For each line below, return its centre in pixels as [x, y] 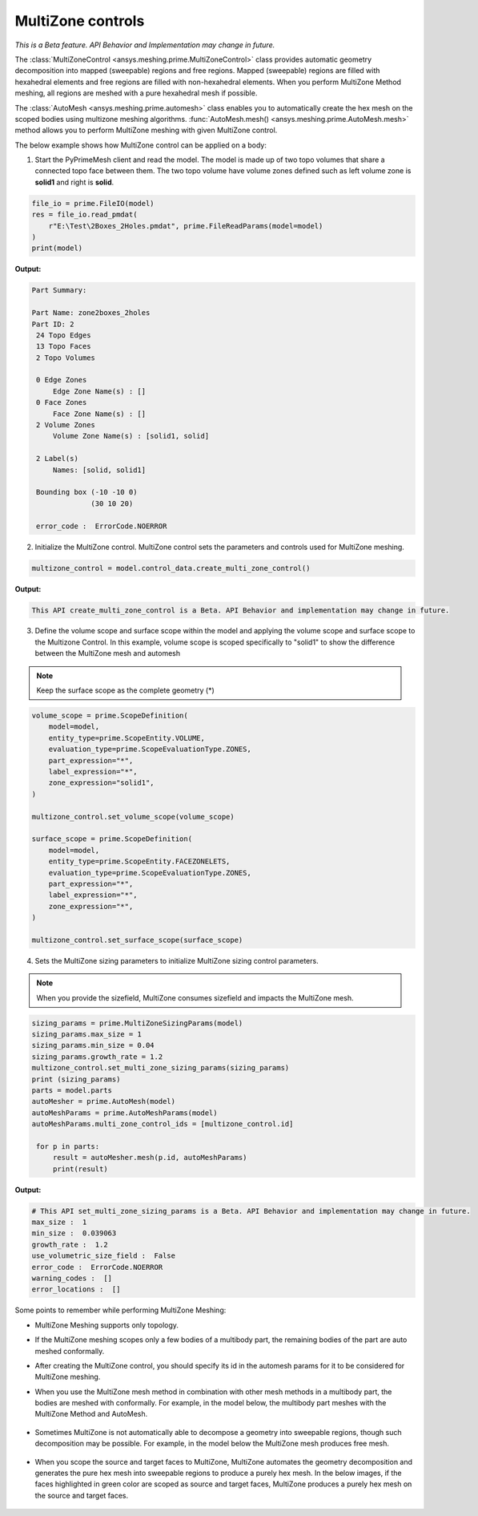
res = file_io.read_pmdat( [84, 215]
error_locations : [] [76, 1290]
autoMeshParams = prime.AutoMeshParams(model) [125, 1113]
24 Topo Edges [64, 335]
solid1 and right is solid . [74, 182]
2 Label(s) [58, 459]
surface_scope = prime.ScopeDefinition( [112, 839]
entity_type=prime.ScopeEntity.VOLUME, [127, 738]
